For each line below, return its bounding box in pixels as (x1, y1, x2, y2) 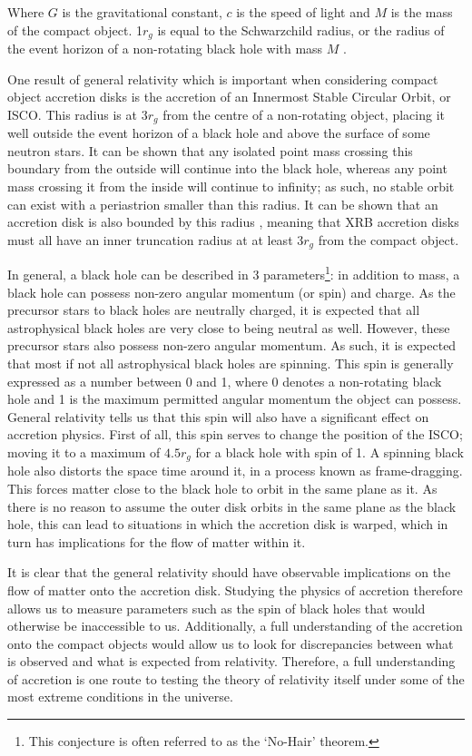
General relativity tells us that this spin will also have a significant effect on (7, 407, 429, 426)
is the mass (390, 3, 453, 21)
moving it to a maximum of (7, 442, 161, 461)
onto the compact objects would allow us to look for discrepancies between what (7, 633, 454, 653)
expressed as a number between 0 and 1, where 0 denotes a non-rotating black (7, 371, 442, 390)
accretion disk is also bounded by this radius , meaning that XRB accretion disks (7, 212, 459, 231)
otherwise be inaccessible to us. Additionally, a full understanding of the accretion (7, 616, 463, 635)
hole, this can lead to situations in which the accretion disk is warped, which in (7, 515, 448, 534)
